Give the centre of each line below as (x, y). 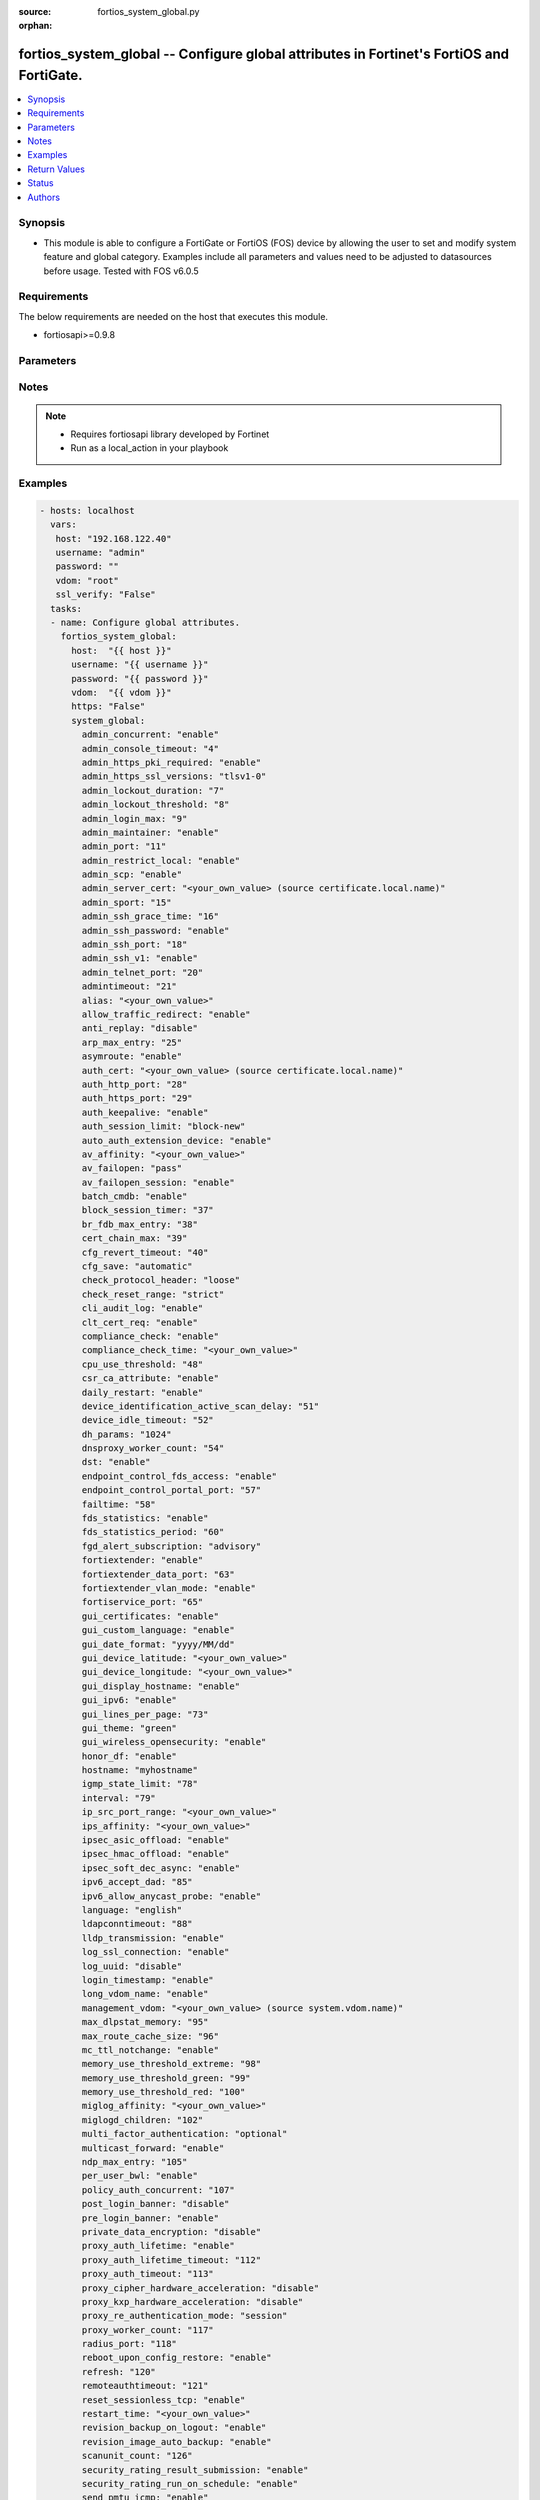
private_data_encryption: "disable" (171, 2231)
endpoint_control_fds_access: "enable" (179, 1476)
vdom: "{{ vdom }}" (121, 692)
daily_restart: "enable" (142, 1392)
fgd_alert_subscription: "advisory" (171, 1546)
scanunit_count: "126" (137, 2456)
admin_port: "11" (124, 846)
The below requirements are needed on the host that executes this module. (173, 316)
